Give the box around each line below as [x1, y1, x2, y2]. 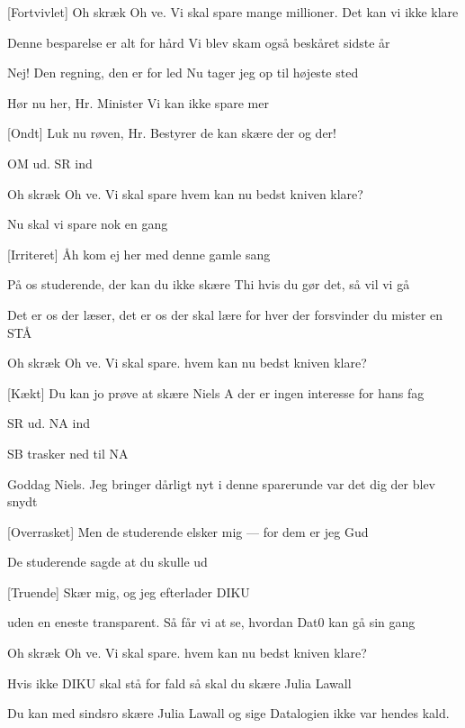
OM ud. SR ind [7, 153, 93, 172]
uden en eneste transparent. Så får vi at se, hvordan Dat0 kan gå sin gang [7, 613, 416, 632]
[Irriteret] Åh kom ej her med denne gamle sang [7, 244, 271, 263]
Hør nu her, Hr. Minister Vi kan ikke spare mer [7, 93, 269, 112]
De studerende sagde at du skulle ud [7, 552, 208, 571]
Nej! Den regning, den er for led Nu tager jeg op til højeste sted [7, 63, 359, 82]
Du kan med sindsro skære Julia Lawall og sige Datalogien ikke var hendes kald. [7, 704, 450, 723]
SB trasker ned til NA [7, 443, 129, 462]
